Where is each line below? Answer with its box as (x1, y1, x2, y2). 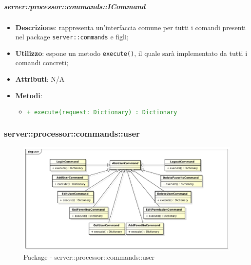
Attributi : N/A (15, 74, 65, 84)
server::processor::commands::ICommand (4, 1, 146, 11)
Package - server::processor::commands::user (23, 252, 155, 262)
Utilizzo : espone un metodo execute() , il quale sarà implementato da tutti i (15, 48, 248, 58)
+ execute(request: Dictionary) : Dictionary (27, 109, 177, 116)
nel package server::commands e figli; (15, 32, 129, 42)
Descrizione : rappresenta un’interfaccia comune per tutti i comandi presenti (15, 22, 246, 32)
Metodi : (15, 90, 42, 100)
